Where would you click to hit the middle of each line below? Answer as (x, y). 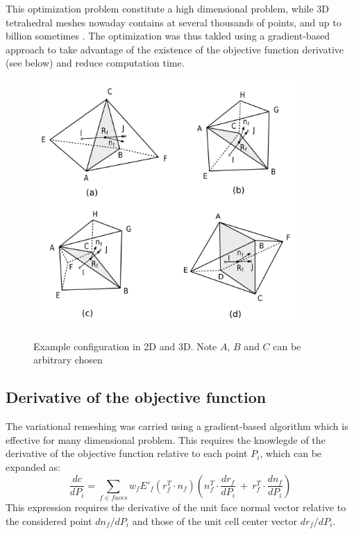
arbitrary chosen (68, 360)
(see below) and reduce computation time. (95, 63)
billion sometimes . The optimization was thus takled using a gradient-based (168, 36)
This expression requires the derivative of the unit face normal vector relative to (176, 507)
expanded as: (33, 466)
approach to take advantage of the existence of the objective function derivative (175, 49)
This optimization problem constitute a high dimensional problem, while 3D (168, 8)
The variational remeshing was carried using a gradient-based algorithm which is (177, 426)
